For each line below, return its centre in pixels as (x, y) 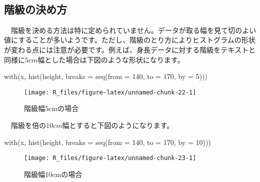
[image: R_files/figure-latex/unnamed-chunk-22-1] (110, 92)
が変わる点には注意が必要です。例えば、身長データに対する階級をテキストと (130, 49)
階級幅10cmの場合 (53, 174)
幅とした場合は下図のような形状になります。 (111, 59)
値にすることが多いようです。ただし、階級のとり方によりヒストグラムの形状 (130, 40)
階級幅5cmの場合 (51, 108)
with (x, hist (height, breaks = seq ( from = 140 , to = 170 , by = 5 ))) (106, 76)
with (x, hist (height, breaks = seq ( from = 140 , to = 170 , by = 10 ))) (108, 142)
